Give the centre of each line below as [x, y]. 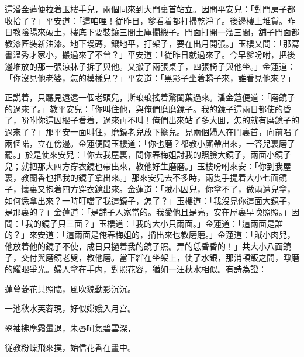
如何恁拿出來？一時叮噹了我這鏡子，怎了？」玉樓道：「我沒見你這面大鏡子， [150, 200]
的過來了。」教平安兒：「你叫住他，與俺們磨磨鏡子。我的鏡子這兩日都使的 [144, 108]
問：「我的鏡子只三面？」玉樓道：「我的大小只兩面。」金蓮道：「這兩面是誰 [144, 223]
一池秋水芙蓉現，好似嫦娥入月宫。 [70, 308]
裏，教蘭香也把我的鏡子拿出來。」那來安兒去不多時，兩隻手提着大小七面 [142, 177]
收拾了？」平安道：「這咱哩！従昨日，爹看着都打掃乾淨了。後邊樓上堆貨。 [146, 20]
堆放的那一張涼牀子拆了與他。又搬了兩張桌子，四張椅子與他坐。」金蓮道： [154, 66]
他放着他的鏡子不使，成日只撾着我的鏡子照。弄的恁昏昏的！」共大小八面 [144, 246]
